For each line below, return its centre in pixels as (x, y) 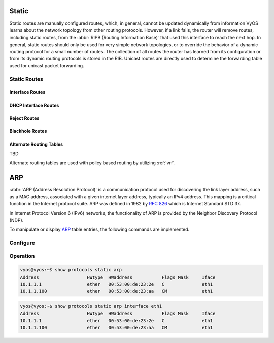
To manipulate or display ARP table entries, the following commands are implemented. (99, 230)
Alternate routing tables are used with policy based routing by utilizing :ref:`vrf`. (92, 163)
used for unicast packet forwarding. (47, 65)
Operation (22, 256)
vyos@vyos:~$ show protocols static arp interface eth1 (91, 306)
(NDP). (16, 220)
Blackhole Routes (28, 131)
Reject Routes (24, 118)
